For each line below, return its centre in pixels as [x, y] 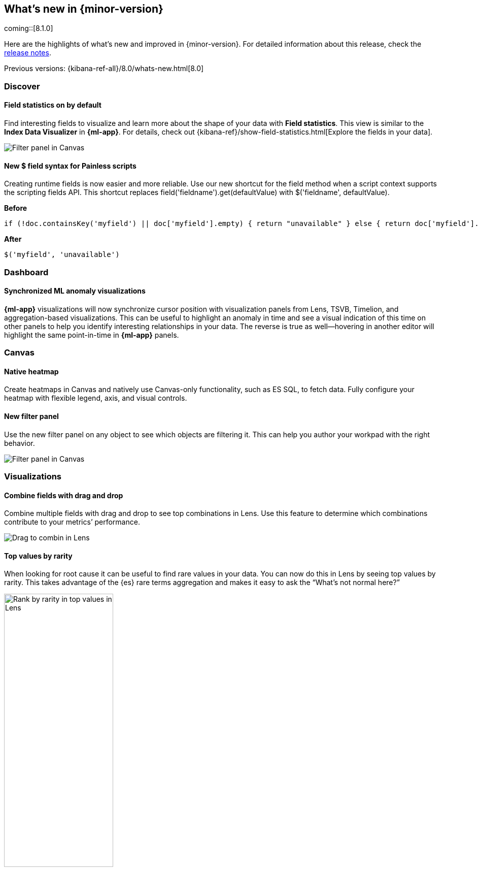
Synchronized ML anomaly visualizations [75, 291]
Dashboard [26, 272]
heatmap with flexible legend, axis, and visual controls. [96, 398]
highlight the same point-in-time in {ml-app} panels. [92, 335]
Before [16, 208]
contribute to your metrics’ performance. [72, 522]
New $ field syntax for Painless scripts [70, 166]
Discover [22, 86]
